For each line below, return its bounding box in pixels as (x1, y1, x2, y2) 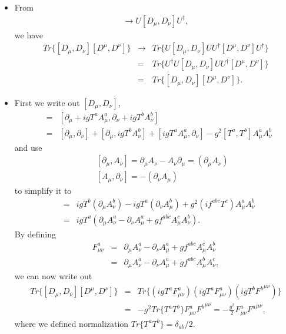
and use (14, 141, 42, 153)
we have (14, 28, 43, 41)
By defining (14, 227, 56, 240)
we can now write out (14, 270, 92, 282)
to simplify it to (14, 184, 72, 197)
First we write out (14, 96, 80, 108)
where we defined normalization (14, 317, 129, 329)
